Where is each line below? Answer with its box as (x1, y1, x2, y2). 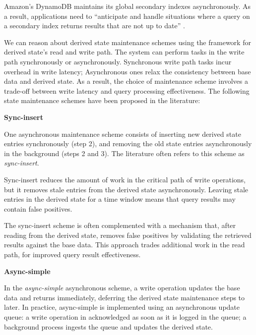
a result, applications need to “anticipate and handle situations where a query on (4, 10, 250, 21)
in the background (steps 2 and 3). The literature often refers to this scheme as (4, 148, 245, 158)
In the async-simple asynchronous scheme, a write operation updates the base (4, 282, 240, 293)
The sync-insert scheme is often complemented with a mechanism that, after (4, 220, 236, 230)
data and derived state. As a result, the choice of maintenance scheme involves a (4, 76, 248, 86)
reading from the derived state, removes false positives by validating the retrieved (4, 229, 252, 240)
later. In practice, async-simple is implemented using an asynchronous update (4, 302, 240, 312)
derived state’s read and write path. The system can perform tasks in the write (4, 47, 245, 57)
